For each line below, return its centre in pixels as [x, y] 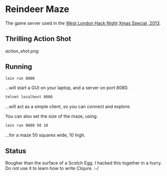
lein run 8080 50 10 [27, 126]
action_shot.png [22, 51]
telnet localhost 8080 [29, 97]
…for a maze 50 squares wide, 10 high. [45, 135]
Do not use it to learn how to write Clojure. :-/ [52, 168]
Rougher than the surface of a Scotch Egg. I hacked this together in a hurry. [84, 163]
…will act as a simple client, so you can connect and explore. [68, 107]
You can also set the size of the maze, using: [52, 116]
